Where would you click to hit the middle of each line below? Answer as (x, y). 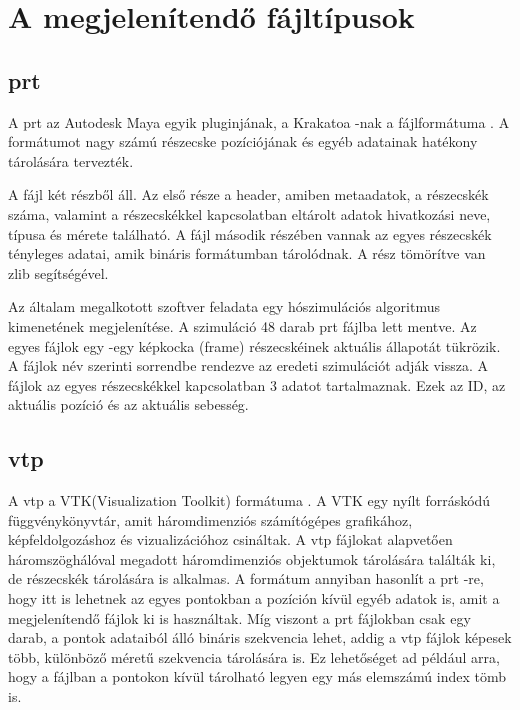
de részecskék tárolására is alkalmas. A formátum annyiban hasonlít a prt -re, (246, 578)
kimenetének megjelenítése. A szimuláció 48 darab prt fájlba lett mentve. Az (242, 325)
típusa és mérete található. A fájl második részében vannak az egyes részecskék (250, 233)
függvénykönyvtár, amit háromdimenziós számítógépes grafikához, (210, 519)
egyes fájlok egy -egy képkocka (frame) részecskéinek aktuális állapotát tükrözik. (254, 345)
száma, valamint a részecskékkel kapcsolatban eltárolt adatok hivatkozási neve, (249, 213)
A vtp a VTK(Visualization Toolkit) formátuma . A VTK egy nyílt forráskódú (249, 500)
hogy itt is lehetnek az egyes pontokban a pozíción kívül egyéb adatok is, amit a (254, 598)
